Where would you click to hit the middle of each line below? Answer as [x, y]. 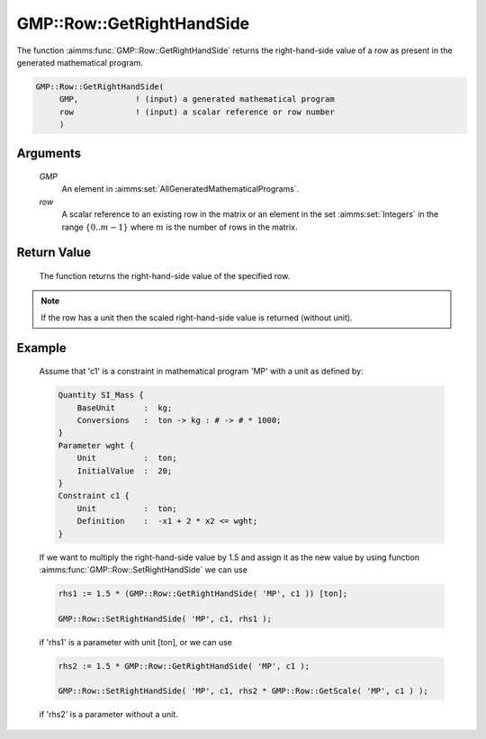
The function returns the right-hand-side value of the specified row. [165, 276]
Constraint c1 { [94, 496]
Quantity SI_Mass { [101, 395]
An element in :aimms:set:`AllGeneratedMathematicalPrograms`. [180, 189]
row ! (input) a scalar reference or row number [197, 112]
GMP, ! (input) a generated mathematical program [197, 99]
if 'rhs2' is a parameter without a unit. [109, 715]
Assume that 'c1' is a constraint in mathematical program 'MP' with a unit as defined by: [201, 371]
